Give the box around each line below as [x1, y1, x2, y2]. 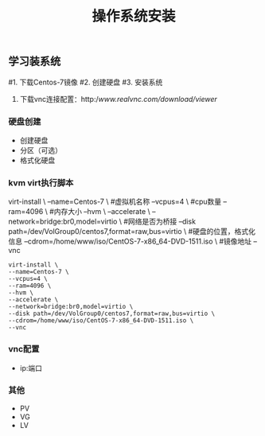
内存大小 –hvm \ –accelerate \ [53, 207, 151, 216]
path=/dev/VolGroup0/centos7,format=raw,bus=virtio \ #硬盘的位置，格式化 [8, 227, 256, 236]
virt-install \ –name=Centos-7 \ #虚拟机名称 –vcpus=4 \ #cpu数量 [8, 197, 222, 207]
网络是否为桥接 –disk [127, 216, 197, 227]
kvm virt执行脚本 [8, 177, 74, 188]
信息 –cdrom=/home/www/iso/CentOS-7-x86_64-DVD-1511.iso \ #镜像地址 [8, 236, 252, 247]
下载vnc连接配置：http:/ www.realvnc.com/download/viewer [19, 94, 217, 103]
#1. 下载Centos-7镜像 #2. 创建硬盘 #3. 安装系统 [8, 77, 163, 87]
